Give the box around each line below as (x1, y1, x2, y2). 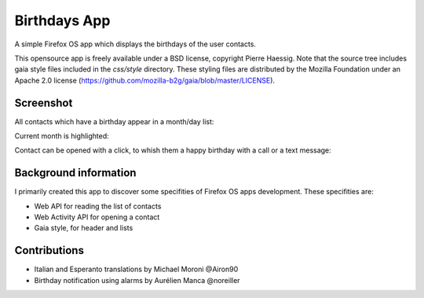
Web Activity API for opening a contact (34, 212, 160, 222)
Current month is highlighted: (14, 131, 109, 141)
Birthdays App (14, 12, 111, 29)
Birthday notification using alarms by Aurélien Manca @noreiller (34, 275, 240, 285)
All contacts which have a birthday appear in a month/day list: (14, 116, 214, 126)
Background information (14, 166, 137, 180)
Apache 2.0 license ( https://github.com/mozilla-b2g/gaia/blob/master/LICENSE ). (14, 75, 275, 85)
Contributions (14, 244, 84, 257)
